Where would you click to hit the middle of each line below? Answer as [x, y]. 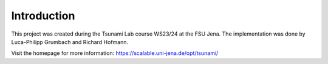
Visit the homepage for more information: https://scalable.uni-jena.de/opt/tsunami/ [115, 53]
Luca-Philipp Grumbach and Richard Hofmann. [70, 42]
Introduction [43, 16]
